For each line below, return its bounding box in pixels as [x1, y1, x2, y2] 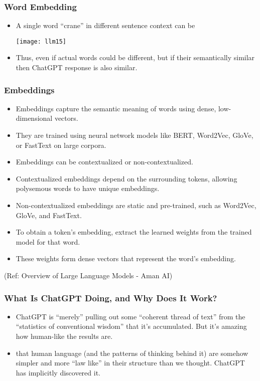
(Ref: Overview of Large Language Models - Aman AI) [4, 270, 173, 280]
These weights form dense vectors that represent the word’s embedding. [16, 253, 236, 264]
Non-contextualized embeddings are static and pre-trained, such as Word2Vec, [16, 200, 256, 211]
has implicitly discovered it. [16, 367, 100, 377]
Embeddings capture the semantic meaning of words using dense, [16, 103, 216, 113]
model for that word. [16, 236, 80, 247]
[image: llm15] [16, 38, 67, 45]
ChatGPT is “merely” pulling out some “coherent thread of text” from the [16, 311, 245, 321]
